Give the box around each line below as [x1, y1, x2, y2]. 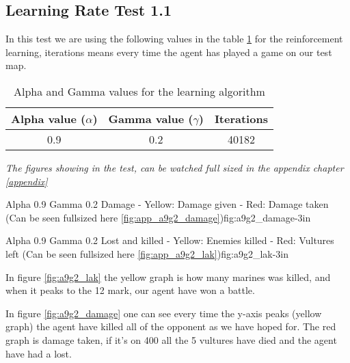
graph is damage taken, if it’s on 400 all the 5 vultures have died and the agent [5, 332, 337, 347]
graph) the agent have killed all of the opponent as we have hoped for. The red [5, 319, 336, 334]
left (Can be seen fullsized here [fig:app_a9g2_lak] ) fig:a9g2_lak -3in [5, 246, 289, 260]
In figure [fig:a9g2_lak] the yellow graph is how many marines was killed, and [5, 269, 331, 284]
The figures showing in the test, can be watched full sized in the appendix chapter [5, 160, 344, 174]
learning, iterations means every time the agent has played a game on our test [5, 44, 332, 59]
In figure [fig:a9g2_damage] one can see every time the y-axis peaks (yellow [5, 306, 322, 320]
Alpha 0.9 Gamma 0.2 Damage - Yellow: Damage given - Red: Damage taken [5, 197, 329, 211]
